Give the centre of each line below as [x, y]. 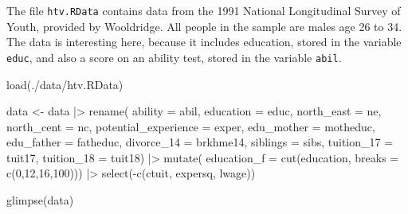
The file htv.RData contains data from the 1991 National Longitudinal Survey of [204, 10]
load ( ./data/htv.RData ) [65, 84]
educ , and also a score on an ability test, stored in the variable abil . [174, 57]
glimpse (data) [40, 200]
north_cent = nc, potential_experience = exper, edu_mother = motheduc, [191, 126]
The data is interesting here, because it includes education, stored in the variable [204, 42]
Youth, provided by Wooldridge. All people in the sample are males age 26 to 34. [204, 26]
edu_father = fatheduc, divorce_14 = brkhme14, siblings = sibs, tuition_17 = [200, 142]
